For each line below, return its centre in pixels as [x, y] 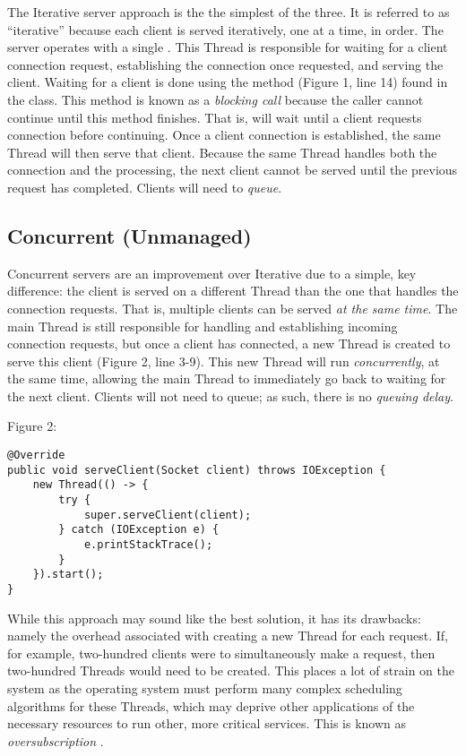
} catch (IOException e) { [139, 530]
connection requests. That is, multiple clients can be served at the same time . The [233, 308]
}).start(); [68, 575]
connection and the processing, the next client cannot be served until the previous [233, 170]
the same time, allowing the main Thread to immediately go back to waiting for [227, 378]
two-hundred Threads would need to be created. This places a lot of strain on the [231, 670]
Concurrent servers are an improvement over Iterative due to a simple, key [212, 273]
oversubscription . [56, 740]
